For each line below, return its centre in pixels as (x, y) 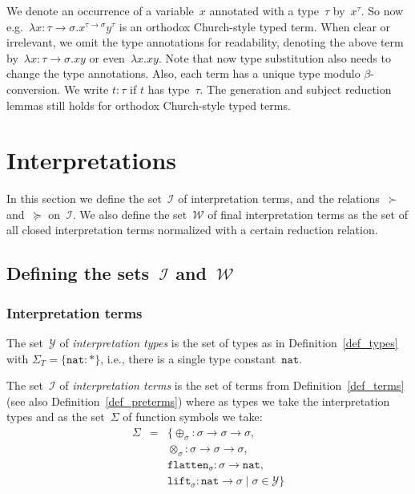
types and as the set (56, 417)
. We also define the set (130, 214)
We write (87, 89)
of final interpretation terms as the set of (308, 214)
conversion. (34, 89)
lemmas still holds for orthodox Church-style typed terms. (149, 105)
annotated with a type (264, 10)
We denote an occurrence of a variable (100, 10)
